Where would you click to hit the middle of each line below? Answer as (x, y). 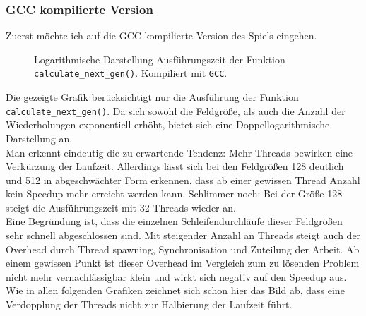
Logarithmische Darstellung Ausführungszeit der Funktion (160, 59)
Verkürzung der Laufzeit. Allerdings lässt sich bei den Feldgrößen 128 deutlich (175, 166)
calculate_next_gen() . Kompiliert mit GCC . (131, 73)
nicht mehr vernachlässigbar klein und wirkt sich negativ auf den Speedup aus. (176, 276)
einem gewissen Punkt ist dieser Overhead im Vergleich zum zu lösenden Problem (183, 263)
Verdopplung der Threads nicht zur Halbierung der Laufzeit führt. (149, 304)
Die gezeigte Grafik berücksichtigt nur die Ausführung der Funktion (152, 97)
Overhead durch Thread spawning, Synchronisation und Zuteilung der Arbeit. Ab (183, 249)
